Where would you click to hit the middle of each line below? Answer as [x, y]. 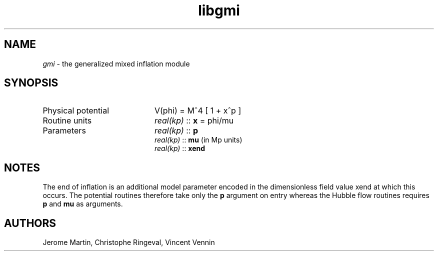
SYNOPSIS [31, 83]
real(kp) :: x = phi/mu [194, 121]
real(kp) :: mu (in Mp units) [198, 140]
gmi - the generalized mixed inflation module [116, 63]
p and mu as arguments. [83, 204]
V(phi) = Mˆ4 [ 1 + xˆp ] [198, 111]
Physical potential [76, 111]
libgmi [219, 10]
